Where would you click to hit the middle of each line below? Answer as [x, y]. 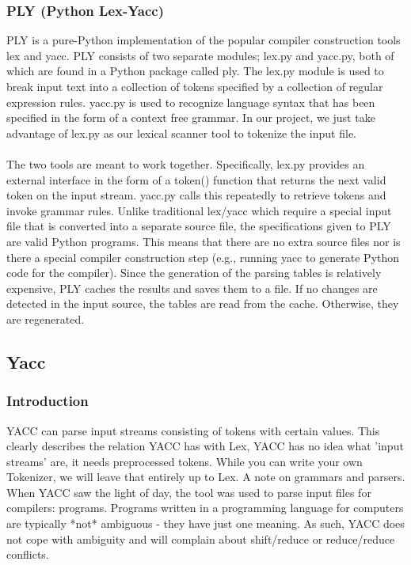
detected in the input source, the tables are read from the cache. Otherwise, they [203, 303]
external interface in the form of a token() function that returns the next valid [196, 179]
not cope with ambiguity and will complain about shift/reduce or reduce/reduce [201, 538]
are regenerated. [46, 319]
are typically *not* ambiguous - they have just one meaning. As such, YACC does [205, 523]
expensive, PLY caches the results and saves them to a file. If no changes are [192, 288]
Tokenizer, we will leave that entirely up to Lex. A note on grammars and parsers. [206, 477]
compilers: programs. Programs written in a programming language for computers [205, 508]
